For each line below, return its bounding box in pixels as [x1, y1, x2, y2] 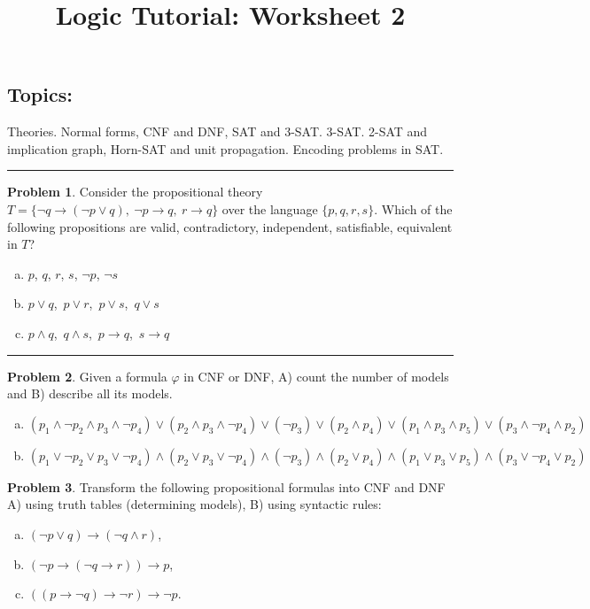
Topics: [7, 81, 73, 108]
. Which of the [374, 199, 453, 218]
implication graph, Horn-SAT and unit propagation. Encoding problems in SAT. [7, 139, 444, 158]
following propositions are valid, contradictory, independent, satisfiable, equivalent [7, 217, 453, 235]
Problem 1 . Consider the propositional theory [7, 182, 263, 201]
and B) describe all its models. [7, 384, 173, 403]
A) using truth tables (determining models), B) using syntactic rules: [7, 495, 382, 513]
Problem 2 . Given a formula [7, 366, 167, 385]
